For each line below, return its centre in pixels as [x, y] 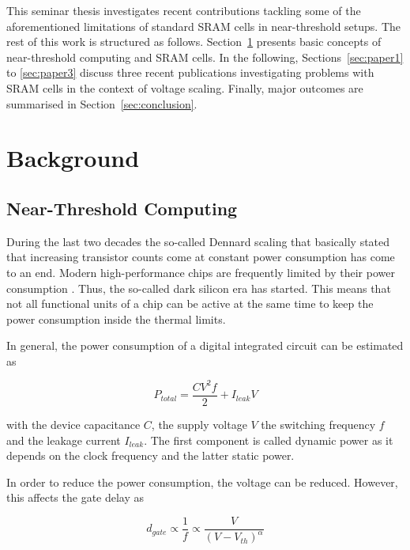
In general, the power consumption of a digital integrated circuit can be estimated [205, 345]
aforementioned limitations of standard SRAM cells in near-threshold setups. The [203, 26]
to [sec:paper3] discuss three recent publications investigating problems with [190, 72]
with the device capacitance [73, 425]
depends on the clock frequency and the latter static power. [150, 455]
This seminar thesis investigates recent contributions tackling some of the [184, 10]
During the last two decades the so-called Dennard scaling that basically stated [198, 241]
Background [73, 158]
